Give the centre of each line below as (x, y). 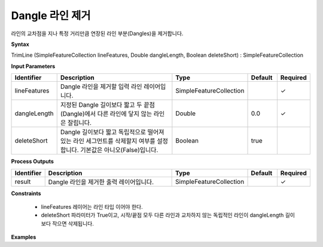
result (23, 181)
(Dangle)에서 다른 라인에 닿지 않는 (106, 114)
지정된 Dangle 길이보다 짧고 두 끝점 (107, 105)
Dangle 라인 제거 (51, 16)
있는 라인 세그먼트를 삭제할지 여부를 (108, 141)
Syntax (20, 44)
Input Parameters (33, 66)
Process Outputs (32, 162)
